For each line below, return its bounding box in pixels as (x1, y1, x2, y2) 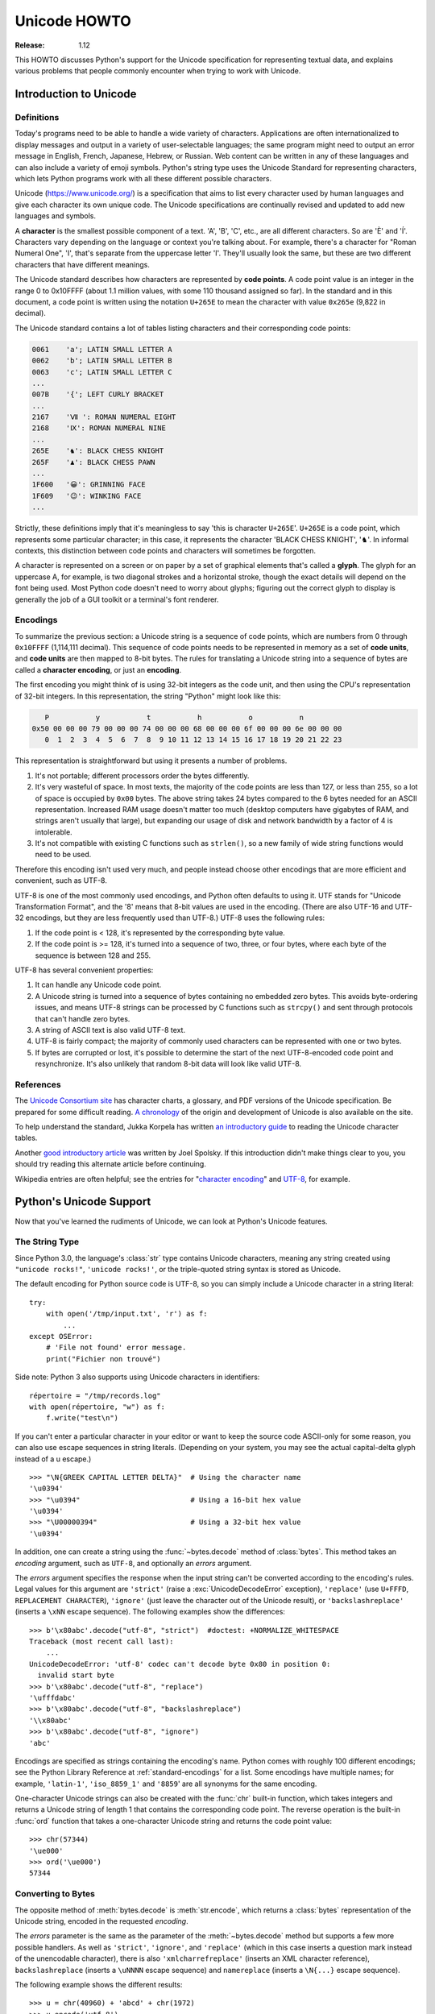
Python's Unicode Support (14, 1195, 151, 1208)
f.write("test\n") (45, 1414, 119, 1423)
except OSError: (29, 1332, 93, 1341)
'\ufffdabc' (29, 1693, 77, 1702)
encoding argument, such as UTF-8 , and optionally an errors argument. (14, 1558, 252, 1568)
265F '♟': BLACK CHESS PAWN (31, 458, 156, 466)
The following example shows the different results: (14, 1979, 183, 1989)
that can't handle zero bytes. (35, 1013, 130, 1023)
